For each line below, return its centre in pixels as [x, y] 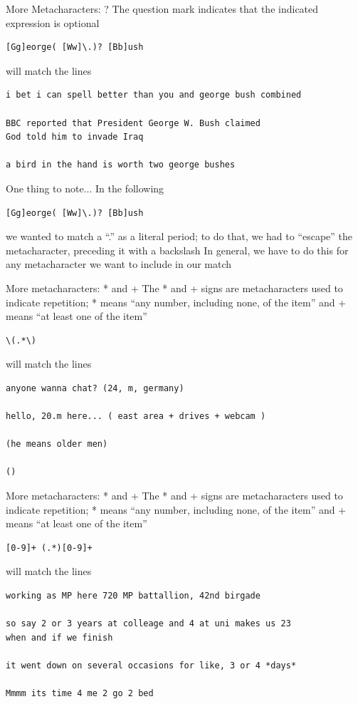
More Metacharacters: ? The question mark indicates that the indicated [162, 9]
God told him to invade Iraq [75, 137]
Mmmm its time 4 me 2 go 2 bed [80, 694]
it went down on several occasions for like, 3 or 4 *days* [151, 665]
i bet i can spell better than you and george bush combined [154, 95]
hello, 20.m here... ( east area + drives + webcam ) [136, 416]
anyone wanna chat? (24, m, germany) [95, 388]
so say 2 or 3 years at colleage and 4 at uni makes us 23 [148, 624]
